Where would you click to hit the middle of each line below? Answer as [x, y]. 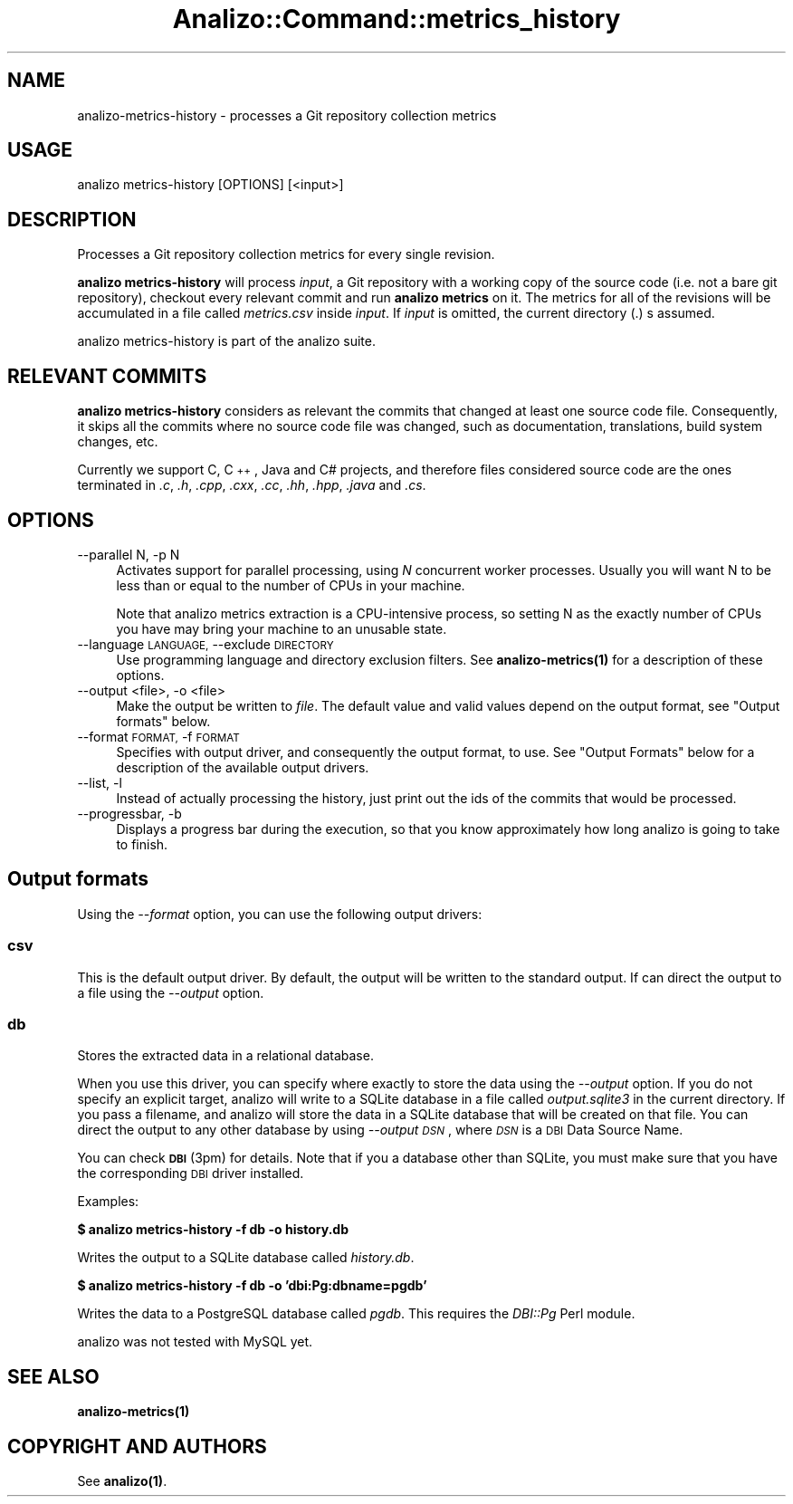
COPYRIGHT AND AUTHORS [137, 1446]
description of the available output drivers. [243, 767]
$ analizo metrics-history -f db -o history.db [213, 1230]
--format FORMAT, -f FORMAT [158, 736]
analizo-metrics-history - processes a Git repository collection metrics [287, 115]
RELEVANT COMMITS [107, 376]
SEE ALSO [53, 1376]
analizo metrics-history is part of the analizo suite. [226, 341]
